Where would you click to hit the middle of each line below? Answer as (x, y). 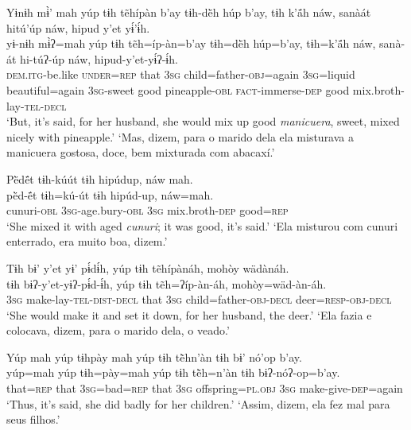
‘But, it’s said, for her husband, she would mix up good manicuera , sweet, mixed (203, 121)
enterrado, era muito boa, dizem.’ (87, 241)
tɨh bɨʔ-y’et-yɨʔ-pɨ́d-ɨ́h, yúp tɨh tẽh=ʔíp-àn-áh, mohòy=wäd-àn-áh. (167, 283)
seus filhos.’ (33, 419)
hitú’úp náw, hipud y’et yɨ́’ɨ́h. (78, 27)
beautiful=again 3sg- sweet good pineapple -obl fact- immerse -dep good (178, 89)
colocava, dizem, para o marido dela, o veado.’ (118, 330)
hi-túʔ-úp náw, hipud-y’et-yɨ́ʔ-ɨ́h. (99, 58)
